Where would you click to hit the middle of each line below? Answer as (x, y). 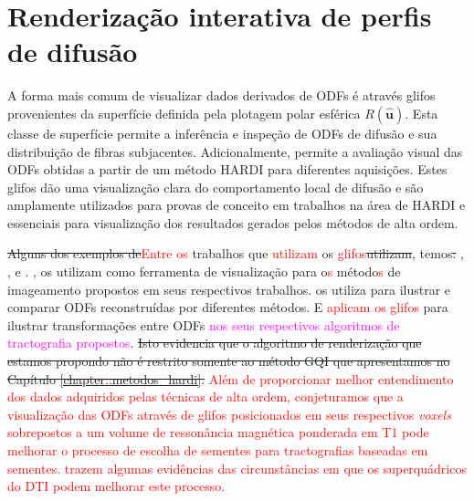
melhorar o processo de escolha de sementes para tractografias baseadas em (218, 450)
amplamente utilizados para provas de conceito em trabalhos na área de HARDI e (237, 205)
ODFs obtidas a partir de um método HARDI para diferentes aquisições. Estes (227, 169)
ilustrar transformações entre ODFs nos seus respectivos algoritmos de (204, 324)
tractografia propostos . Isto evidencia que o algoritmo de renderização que (215, 343)
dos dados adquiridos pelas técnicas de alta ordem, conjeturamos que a (205, 397)
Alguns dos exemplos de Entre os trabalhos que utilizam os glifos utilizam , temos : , (236, 253)
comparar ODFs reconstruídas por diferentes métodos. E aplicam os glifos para (228, 307)
